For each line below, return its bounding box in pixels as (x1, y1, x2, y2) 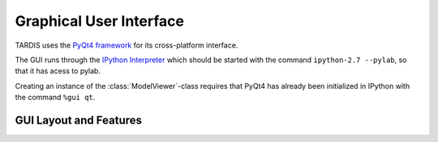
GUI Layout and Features (15, 113, 142, 127)
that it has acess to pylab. (15, 66, 101, 76)
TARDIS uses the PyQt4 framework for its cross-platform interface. (15, 40, 238, 50)
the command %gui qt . (15, 93, 96, 102)
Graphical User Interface (15, 12, 184, 30)
